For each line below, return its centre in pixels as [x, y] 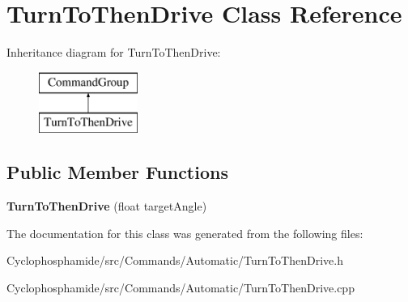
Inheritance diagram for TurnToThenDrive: [114, 52]
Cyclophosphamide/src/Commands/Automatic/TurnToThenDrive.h [175, 260]
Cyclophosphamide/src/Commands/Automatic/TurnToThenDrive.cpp [181, 287]
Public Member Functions [117, 172]
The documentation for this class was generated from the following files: [185, 233]
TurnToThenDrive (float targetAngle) [107, 206]
